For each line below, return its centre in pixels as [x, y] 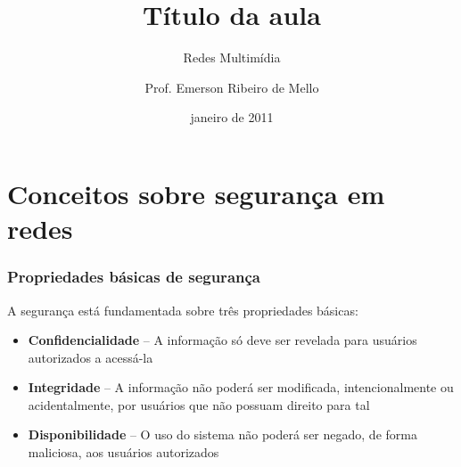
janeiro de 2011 [232, 117]
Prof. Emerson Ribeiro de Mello [232, 87]
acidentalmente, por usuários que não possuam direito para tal [199, 404]
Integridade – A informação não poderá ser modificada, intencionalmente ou [241, 387]
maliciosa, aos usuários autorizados [123, 452]
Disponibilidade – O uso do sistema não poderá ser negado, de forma [222, 434]
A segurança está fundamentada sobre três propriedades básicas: [183, 310]
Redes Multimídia [232, 57]
